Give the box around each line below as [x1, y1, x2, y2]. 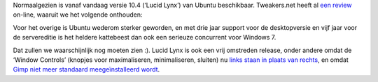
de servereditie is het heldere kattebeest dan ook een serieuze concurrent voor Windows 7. [13, 33, 276, 42]
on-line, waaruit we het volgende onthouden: [13, 10, 143, 19]
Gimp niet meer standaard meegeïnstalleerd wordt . [13, 65, 160, 74]
